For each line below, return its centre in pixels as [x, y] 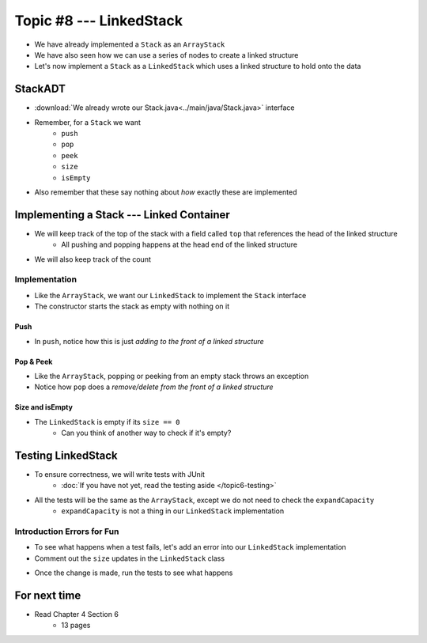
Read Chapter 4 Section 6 [76, 615]
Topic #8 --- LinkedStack [99, 21]
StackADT [40, 89]
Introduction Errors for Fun [67, 531]
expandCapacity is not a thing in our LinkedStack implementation [173, 511]
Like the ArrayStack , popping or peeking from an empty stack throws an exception [172, 376]
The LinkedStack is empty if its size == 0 [107, 422]
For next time [48, 595]
